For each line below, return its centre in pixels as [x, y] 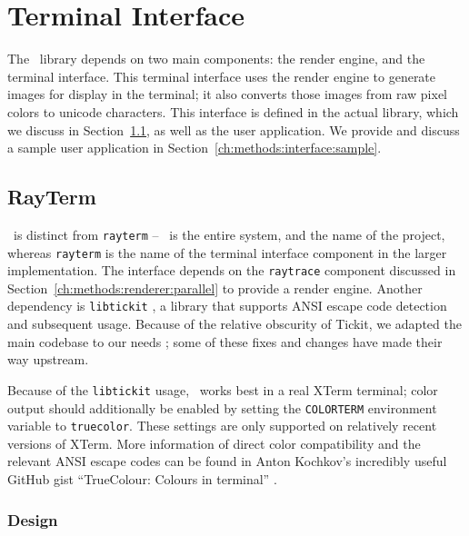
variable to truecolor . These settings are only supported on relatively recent [222, 426]
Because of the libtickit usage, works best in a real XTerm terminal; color [223, 389]
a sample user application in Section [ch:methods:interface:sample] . [195, 148]
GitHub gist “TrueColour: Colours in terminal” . [142, 479]
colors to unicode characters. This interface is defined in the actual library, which [233, 111]
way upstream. [48, 359]
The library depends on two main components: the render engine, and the [216, 59]
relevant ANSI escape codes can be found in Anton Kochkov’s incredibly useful [227, 461]
